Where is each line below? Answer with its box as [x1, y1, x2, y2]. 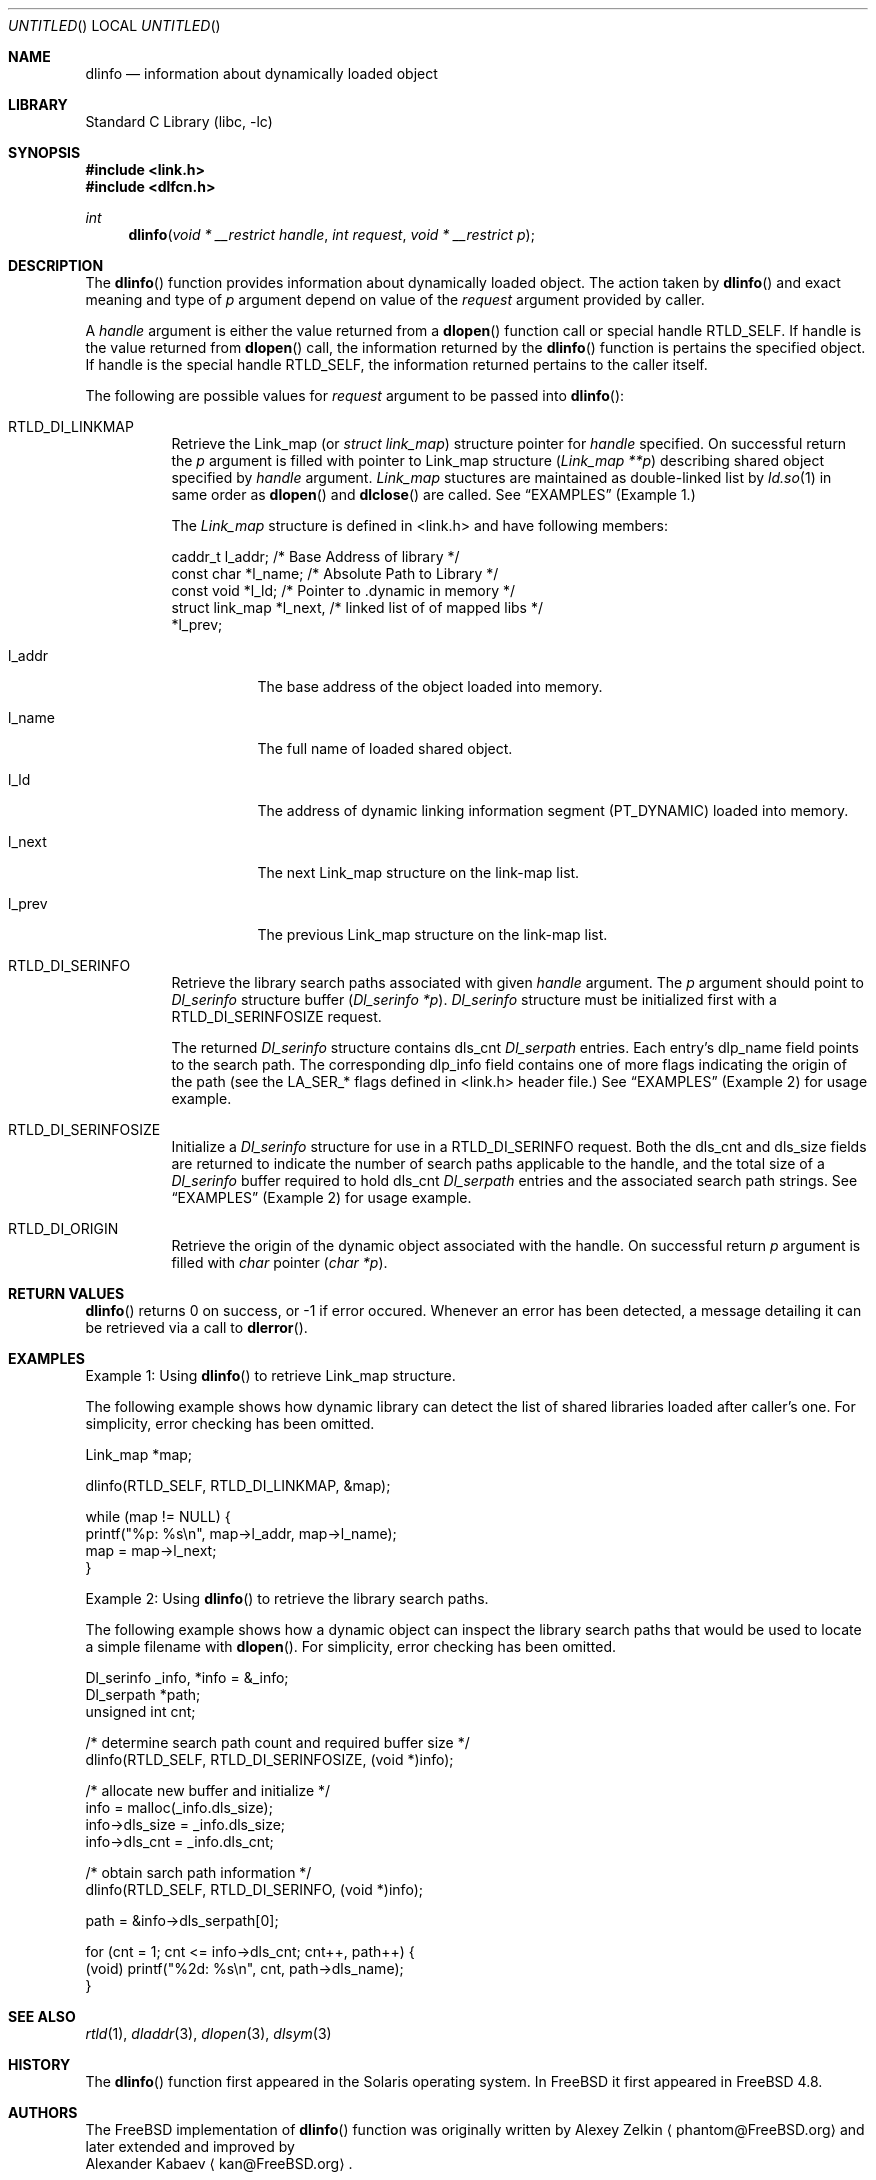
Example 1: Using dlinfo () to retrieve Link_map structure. [85, 1367, 456, 1384]
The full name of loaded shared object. [257, 740, 513, 757]
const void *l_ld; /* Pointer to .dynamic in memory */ [171, 582, 516, 599]
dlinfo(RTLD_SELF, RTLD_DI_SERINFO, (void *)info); [85, 1881, 423, 1898]
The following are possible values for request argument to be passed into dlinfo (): [85, 387, 625, 404]
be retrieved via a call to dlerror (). [85, 1319, 308, 1336]
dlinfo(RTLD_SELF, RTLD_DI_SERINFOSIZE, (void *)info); [85, 1751, 454, 1768]
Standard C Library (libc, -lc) [85, 113, 273, 130]
